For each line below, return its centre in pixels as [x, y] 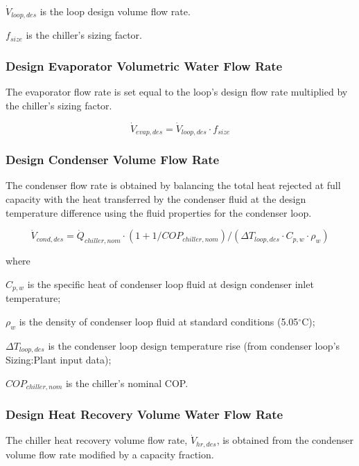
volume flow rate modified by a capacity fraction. [110, 454]
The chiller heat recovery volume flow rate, [97, 440]
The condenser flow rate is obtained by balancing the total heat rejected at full [173, 185]
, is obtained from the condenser [285, 440]
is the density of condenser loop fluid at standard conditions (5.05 [159, 321]
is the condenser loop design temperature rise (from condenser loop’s [194, 345]
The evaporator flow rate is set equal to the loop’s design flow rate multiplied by [177, 92]
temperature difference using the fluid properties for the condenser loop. [159, 212]
